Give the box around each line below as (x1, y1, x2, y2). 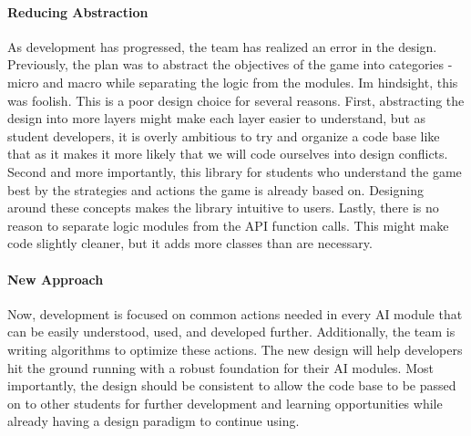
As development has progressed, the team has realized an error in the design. (7, 36, 437, 56)
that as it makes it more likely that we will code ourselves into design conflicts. (7, 144, 448, 163)
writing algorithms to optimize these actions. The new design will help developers (7, 339, 463, 358)
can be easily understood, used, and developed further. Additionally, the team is (7, 322, 456, 341)
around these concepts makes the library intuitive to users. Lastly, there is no (7, 198, 439, 217)
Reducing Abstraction (7, 2, 148, 21)
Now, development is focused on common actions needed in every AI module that (7, 304, 463, 323)
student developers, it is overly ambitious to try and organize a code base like (7, 126, 440, 145)
